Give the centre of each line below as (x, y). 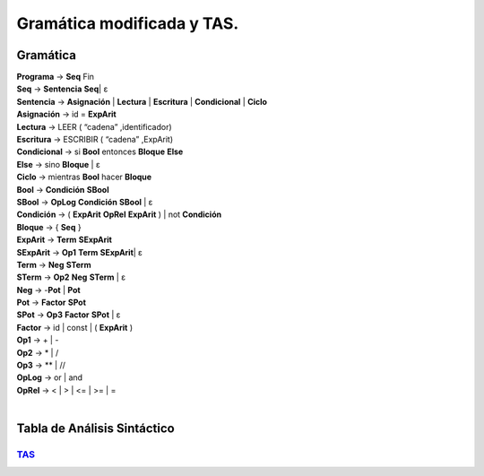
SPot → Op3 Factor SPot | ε (69, 315)
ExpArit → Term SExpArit (64, 240)
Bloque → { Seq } (49, 227)
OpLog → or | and (50, 377)
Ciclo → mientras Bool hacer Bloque (84, 177)
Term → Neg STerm (54, 264)
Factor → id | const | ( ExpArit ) (75, 327)
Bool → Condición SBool (63, 189)
